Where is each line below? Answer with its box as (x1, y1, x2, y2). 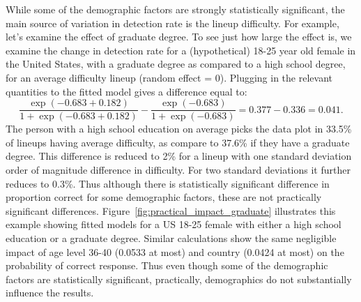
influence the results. (6, 285, 94, 300)
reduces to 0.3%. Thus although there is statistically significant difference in (6, 176, 330, 190)
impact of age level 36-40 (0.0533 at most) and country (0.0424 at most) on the (6, 244, 344, 259)
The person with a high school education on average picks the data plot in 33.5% (6, 121, 352, 136)
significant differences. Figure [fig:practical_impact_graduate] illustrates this (6, 203, 336, 218)
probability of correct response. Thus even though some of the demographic (6, 258, 328, 273)
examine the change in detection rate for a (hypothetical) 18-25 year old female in (6, 43, 356, 57)
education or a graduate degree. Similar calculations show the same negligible (6, 230, 337, 245)
